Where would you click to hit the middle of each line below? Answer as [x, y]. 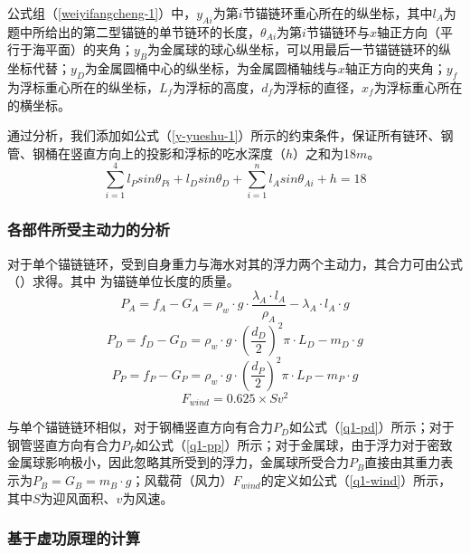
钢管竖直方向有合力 [64, 444]
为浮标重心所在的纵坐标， [83, 86]
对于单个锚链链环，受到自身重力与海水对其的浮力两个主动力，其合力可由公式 [235, 263]
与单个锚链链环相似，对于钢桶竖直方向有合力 [140, 427]
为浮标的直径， [318, 86]
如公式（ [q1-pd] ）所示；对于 [371, 427]
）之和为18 [325, 153]
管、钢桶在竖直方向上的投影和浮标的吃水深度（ [146, 153]
